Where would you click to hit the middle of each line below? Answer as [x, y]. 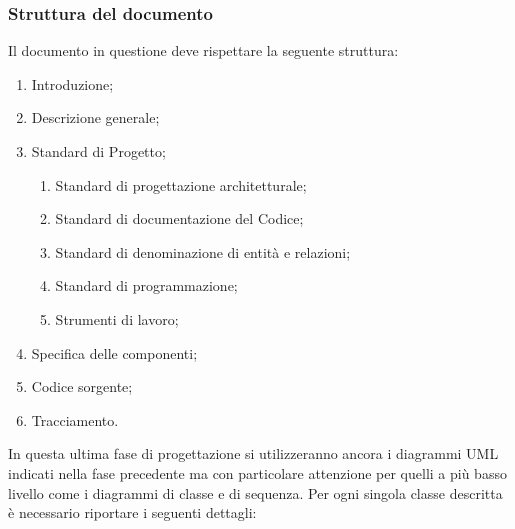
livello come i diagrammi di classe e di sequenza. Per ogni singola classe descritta [255, 492]
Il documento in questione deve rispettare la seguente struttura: [203, 50]
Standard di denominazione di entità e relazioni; [203, 251]
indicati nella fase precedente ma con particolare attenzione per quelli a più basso [257, 472]
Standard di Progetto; [98, 151]
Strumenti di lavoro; [117, 318]
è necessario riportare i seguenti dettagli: [132, 512]
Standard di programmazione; [146, 285]
